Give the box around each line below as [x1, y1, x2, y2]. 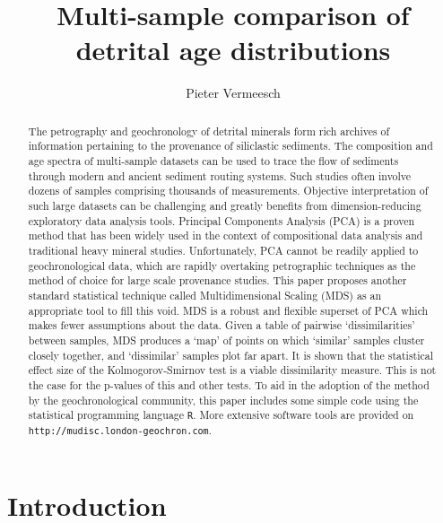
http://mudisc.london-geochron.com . [28, 423, 212, 438]
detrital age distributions [75, 31, 391, 68]
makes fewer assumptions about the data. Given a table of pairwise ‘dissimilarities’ [28, 318, 415, 333]
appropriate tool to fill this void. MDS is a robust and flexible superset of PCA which [28, 302, 429, 318]
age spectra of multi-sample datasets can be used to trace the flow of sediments [28, 153, 399, 169]
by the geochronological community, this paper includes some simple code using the [28, 392, 419, 407]
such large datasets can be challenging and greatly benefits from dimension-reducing [28, 197, 421, 213]
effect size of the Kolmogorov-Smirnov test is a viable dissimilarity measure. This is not [28, 362, 437, 378]
